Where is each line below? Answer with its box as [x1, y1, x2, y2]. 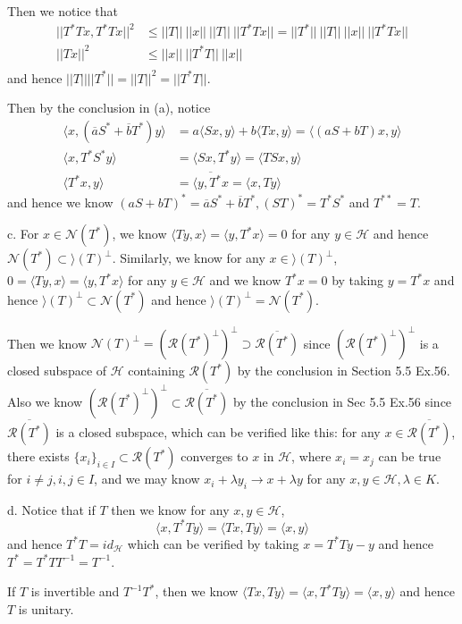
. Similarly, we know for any [112, 249, 265, 267]
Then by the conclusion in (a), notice [7, 98, 211, 117]
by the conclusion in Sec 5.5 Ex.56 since [232, 392, 452, 410]
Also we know [7, 392, 83, 410]
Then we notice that [7, 2, 119, 20]
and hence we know [7, 192, 113, 211]
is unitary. [18, 599, 74, 618]
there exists [7, 447, 70, 466]
